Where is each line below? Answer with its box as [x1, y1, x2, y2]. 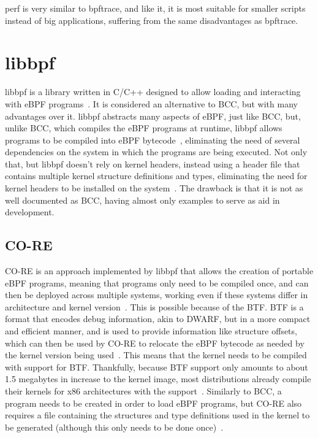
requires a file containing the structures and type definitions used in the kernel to [5, 409, 310, 421]
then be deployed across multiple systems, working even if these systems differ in [5, 288, 308, 301]
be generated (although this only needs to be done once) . [5, 420, 224, 433]
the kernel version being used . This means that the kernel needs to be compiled [5, 348, 307, 361]
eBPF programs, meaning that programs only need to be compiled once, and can [5, 276, 309, 289]
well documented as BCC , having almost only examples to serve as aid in [5, 193, 280, 206]
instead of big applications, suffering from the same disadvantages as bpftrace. [5, 13, 298, 26]
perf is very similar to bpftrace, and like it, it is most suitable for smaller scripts [5, 2, 306, 14]
